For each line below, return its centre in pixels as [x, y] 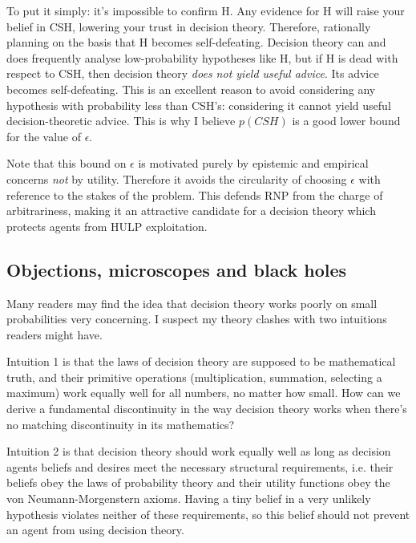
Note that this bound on [67, 163]
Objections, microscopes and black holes [177, 269]
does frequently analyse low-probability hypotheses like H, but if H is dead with [202, 57]
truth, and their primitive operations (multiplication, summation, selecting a [194, 377]
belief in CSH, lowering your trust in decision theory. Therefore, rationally [189, 26]
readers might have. [55, 334]
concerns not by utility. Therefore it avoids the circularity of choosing [177, 178]
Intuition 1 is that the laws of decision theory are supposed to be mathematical [201, 361]
